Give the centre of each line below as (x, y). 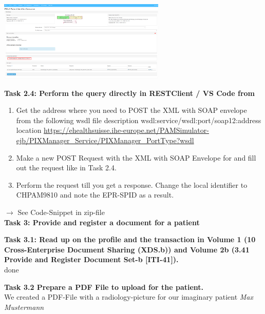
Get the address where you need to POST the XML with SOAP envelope (131, 110)
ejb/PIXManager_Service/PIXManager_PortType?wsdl (105, 140)
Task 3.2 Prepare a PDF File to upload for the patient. (104, 287)
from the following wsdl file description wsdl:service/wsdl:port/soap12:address (139, 120)
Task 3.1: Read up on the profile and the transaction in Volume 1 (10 (130, 239)
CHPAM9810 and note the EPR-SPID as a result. (95, 195)
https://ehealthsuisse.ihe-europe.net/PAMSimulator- (126, 130)
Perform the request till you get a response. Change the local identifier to (132, 184)
